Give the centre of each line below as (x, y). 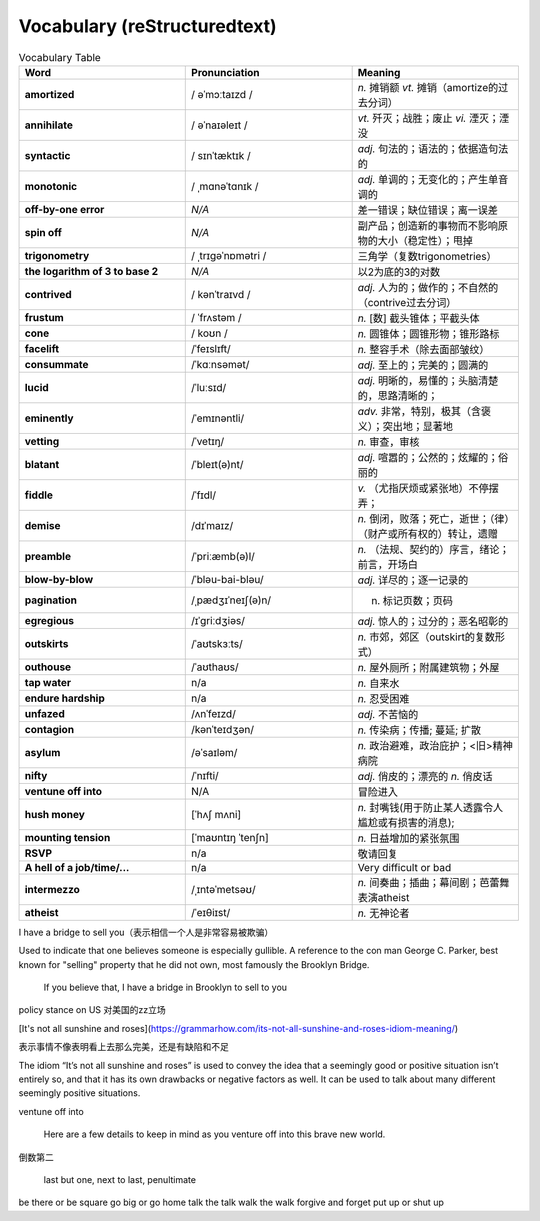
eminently (49, 418)
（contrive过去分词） (407, 302)
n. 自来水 (378, 683)
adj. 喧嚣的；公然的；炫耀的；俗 (433, 457)
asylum (42, 752)
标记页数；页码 (418, 600)
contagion (49, 729)
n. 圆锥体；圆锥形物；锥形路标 (428, 333)
